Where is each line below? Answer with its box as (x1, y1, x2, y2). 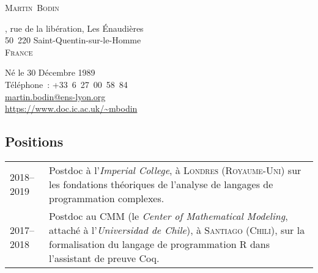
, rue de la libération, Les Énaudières (5, 21, 144, 34)
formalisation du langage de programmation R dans (49, 236, 270, 251)
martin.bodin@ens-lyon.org (5, 90, 106, 103)
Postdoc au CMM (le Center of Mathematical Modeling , (49, 208, 288, 223)
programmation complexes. (49, 191, 165, 205)
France (5, 45, 33, 58)
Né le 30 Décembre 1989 (5, 66, 95, 79)
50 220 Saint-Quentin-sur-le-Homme (5, 34, 141, 46)
